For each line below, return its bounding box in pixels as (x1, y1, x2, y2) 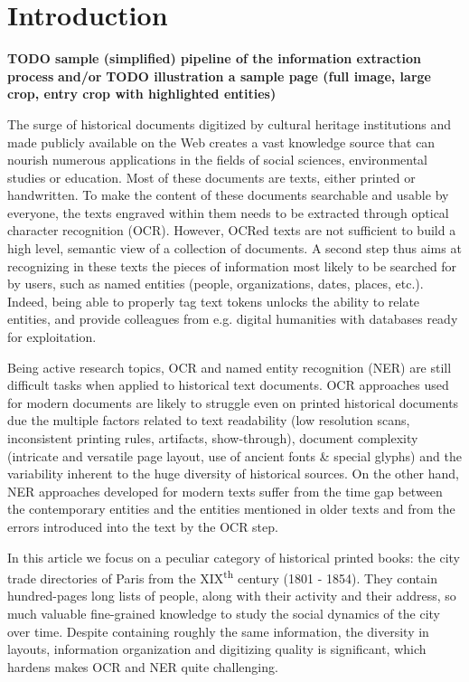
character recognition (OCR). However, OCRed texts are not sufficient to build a (7, 221, 456, 240)
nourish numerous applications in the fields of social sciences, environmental (7, 150, 427, 169)
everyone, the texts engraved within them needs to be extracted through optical (7, 203, 449, 222)
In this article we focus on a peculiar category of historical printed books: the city (7, 547, 461, 566)
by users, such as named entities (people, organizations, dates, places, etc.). (7, 274, 424, 293)
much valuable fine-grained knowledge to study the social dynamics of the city (7, 604, 440, 622)
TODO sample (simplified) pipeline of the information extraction (7, 49, 421, 68)
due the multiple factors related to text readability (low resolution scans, (7, 411, 410, 430)
